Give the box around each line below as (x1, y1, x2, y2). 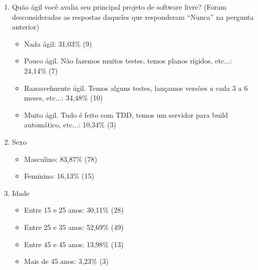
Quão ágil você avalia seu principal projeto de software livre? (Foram (12, 2, 227, 12)
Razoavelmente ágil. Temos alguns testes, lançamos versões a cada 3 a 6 (24, 82, 248, 93)
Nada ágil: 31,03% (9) (24, 38, 92, 49)
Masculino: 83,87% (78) (24, 153, 98, 164)
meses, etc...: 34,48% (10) (24, 92, 103, 103)
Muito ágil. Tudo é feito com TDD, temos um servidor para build (24, 109, 228, 120)
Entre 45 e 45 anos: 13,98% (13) (24, 239, 124, 249)
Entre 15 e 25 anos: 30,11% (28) (24, 205, 124, 215)
